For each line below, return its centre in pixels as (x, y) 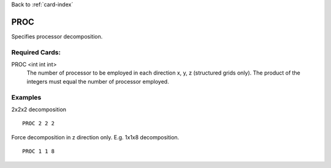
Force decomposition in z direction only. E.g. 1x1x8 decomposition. (95, 137)
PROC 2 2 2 (39, 123)
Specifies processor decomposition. (57, 36)
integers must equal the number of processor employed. (98, 81)
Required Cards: (36, 52)
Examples (26, 97)
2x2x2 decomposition (39, 109)
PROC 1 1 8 (39, 152)
